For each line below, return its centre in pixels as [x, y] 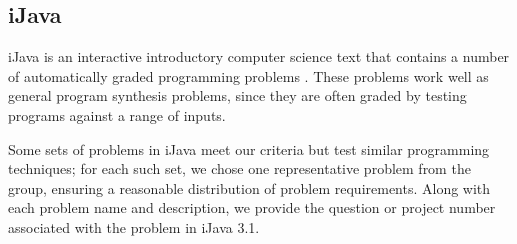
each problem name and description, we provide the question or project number [252, 207]
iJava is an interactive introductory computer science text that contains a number [259, 56]
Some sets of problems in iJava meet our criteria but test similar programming [249, 148]
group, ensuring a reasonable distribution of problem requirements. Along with [249, 187]
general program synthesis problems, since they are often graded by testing [237, 95]
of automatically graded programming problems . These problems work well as [248, 75]
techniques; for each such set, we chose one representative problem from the [239, 168]
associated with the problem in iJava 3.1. [134, 226]
